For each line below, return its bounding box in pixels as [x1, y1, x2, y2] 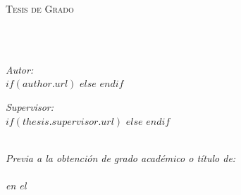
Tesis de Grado [6, 1, 74, 15]
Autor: [6, 62, 34, 76]
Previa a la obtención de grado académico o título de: [6, 150, 236, 165]
